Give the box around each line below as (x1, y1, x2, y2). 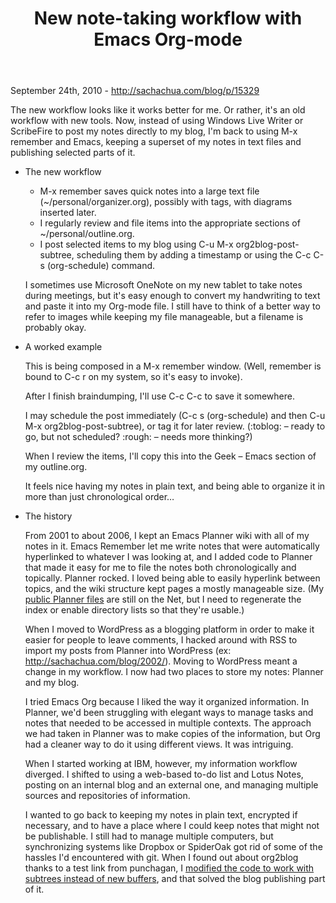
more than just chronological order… (24, 491, 175, 503)
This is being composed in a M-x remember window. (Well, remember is (24, 360, 322, 372)
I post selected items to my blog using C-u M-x (39, 238, 234, 251)
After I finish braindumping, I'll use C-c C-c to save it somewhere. (24, 390, 295, 402)
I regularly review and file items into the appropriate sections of (39, 217, 301, 229)
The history (24, 510, 73, 522)
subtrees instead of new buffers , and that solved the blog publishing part (24, 873, 326, 885)
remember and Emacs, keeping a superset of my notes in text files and (10, 136, 302, 148)
